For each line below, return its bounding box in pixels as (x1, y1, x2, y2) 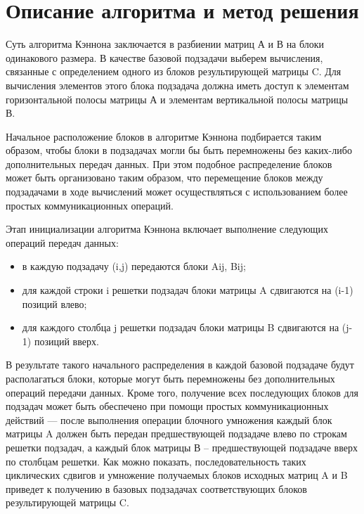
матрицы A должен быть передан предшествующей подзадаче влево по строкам (6, 426, 347, 441)
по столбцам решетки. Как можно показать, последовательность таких (6, 454, 306, 468)
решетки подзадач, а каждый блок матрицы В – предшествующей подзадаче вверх (6, 439, 358, 454)
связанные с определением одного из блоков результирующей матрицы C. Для (6, 64, 342, 79)
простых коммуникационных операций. (6, 198, 174, 212)
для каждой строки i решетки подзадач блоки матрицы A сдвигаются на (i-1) (22, 283, 353, 297)
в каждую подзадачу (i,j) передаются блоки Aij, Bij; (22, 259, 246, 274)
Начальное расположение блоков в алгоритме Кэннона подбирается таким (6, 129, 322, 143)
